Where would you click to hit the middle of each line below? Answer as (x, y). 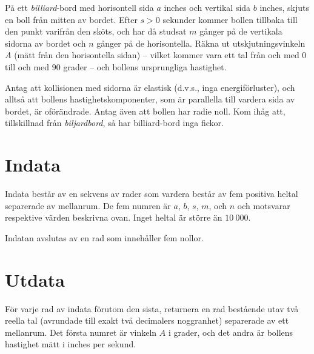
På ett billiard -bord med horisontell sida (79, 7)
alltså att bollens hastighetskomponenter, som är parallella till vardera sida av (150, 99)
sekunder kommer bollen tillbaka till (230, 19)
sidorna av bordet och (45, 43)
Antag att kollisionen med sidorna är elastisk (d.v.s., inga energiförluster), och (150, 87)
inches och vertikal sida (207, 7)
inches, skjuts (284, 7)
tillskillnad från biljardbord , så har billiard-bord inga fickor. (114, 123)
